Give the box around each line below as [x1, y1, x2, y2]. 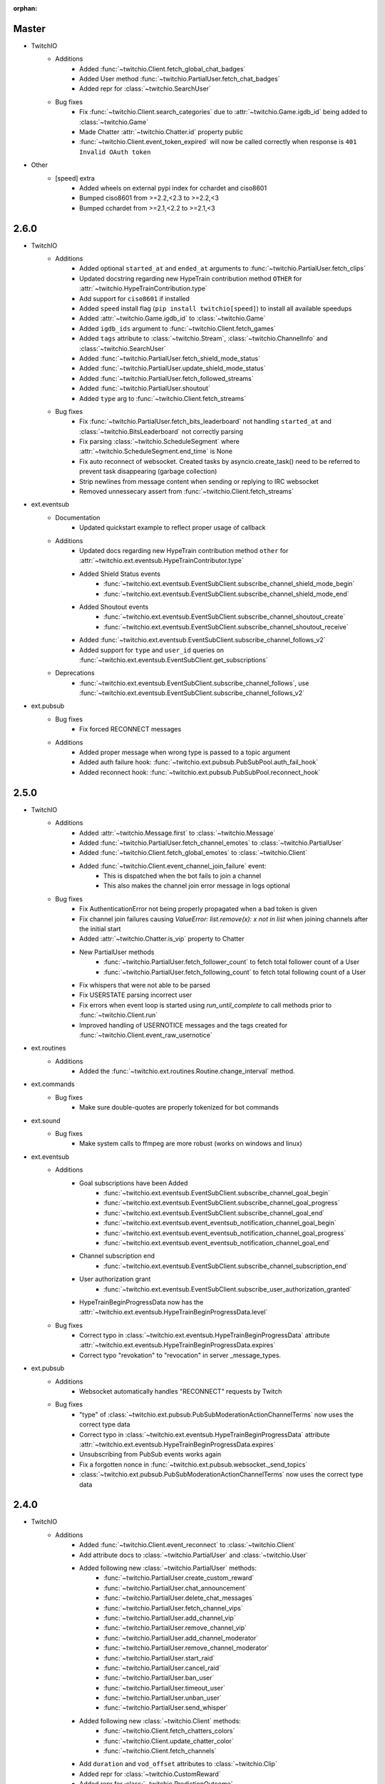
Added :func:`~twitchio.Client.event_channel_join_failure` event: [79, 861, 267, 870]
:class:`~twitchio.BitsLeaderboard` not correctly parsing [79, 427, 244, 435]
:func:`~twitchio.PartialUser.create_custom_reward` [103, 1573, 255, 1582]
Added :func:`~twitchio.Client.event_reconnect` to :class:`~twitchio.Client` [79, 1541, 297, 1549]
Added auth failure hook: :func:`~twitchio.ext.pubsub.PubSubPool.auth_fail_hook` [79, 758, 319, 766]
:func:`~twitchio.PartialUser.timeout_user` [103, 1683, 226, 1692]
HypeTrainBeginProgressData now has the [79, 1297, 204, 1306]
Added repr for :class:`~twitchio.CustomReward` [79, 1770, 221, 1778]
